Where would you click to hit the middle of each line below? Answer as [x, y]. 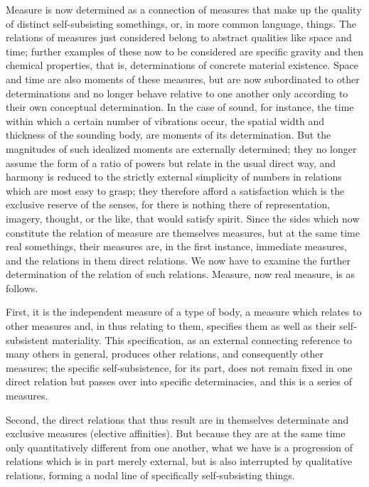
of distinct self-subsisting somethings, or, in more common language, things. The [181, 23]
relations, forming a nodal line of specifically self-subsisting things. [150, 475]
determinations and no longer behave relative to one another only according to [177, 93]
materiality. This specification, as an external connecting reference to [202, 339]
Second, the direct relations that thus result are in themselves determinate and [177, 419]
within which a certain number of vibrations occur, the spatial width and [165, 121]
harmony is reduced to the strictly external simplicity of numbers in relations [174, 177]
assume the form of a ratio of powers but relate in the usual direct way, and [171, 162]
